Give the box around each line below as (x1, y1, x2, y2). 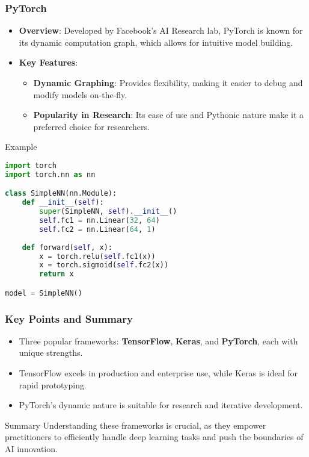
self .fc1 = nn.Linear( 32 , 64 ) (39, 216, 160, 225)
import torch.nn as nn (5, 170, 96, 179)
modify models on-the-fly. (33, 88, 127, 101)
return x (39, 270, 74, 279)
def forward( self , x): (22, 243, 112, 252)
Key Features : (19, 56, 78, 69)
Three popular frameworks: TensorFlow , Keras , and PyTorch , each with (19, 334, 298, 347)
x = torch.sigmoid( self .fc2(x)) (39, 261, 169, 270)
